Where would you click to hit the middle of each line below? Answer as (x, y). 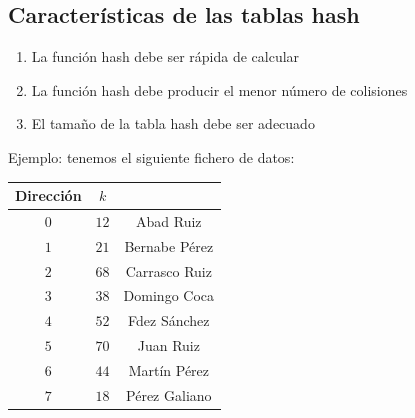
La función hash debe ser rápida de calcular (165, 56)
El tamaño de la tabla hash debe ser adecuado (173, 123)
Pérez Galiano (169, 394)
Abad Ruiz (169, 220)
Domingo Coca (169, 295)
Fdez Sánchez (169, 320)
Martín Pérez (169, 369)
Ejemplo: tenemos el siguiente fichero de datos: (151, 156)
